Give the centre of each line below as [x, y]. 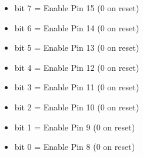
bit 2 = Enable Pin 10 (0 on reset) [77, 107]
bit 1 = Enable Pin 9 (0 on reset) [75, 127]
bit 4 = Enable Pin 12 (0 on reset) [77, 67]
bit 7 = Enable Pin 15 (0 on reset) [77, 8]
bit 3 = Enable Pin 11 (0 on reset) [77, 87]
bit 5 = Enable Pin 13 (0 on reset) [77, 48]
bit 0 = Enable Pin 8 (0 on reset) [75, 147]
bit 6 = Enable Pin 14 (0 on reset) [77, 27]
